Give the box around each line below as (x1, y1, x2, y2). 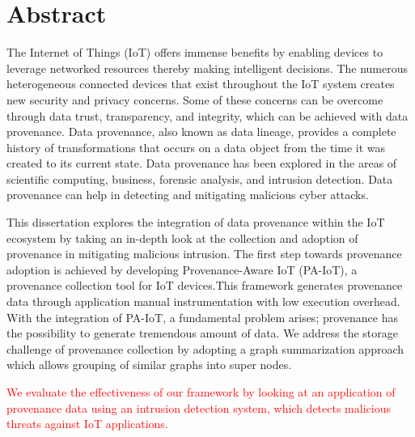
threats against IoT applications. (6, 415, 168, 432)
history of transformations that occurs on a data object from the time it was (6, 138, 386, 155)
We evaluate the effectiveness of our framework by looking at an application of (6, 384, 396, 400)
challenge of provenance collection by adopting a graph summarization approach (6, 340, 404, 357)
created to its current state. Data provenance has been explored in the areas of (6, 155, 397, 172)
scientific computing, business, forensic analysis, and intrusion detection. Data (6, 170, 393, 187)
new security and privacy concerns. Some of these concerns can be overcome (6, 91, 383, 108)
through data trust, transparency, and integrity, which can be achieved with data (6, 107, 409, 124)
